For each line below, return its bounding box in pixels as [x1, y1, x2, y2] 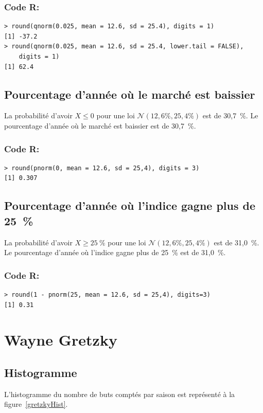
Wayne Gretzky [4, 329, 117, 350]
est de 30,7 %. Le [202, 110, 258, 121]
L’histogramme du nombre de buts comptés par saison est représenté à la [4, 388, 235, 399]
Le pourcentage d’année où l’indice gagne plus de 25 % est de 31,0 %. [4, 247, 226, 258]
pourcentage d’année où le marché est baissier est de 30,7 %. [4, 120, 196, 131]
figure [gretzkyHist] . [4, 399, 68, 409]
